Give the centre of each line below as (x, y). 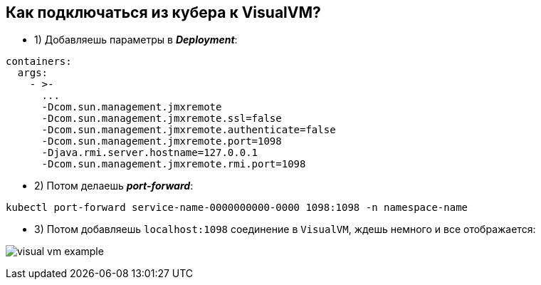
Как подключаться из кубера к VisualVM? (163, 12)
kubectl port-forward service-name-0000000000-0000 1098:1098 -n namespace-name (237, 208)
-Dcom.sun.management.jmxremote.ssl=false (162, 119)
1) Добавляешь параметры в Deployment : (136, 40)
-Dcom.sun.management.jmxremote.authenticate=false (189, 130)
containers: (39, 62)
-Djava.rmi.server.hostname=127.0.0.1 (150, 153)
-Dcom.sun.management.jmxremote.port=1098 (162, 141)
